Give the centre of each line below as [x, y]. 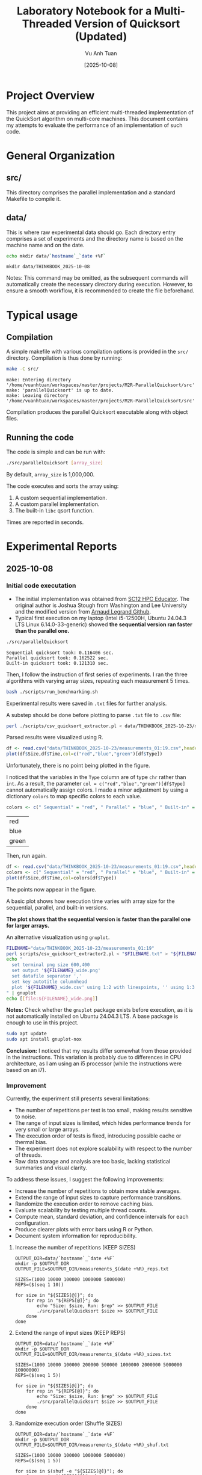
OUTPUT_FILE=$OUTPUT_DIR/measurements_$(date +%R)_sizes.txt [93, 1355]
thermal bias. [31, 1142]
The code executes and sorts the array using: [63, 486]
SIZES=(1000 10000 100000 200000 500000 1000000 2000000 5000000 [98, 1365]
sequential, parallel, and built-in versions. [57, 907]
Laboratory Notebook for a [84, 11]
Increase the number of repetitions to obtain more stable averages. [98, 1191]
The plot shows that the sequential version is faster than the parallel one [99, 919]
